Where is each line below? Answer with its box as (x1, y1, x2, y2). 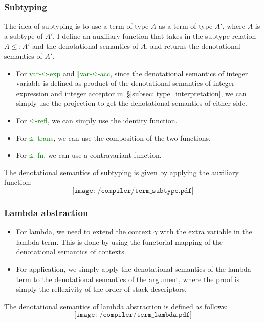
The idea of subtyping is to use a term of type (4, 20, 149, 31)
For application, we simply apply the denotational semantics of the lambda (16, 263, 251, 274)
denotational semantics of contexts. (16, 246, 126, 257)
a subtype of (4, 30, 43, 41)
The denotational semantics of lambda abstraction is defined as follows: (4, 300, 228, 311)
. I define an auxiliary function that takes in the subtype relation (53, 30, 256, 41)
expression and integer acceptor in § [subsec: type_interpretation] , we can (16, 88, 247, 98)
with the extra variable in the (160, 226, 252, 237)
